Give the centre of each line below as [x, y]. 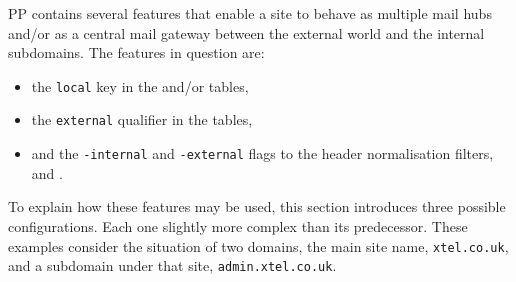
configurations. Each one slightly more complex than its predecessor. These [238, 225]
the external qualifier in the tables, [142, 119]
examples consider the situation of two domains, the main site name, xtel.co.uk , [258, 245]
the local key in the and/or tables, [140, 85]
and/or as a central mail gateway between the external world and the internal [246, 32]
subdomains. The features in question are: [136, 52]
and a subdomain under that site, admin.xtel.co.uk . [172, 265]
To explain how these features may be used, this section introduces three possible [257, 206]
